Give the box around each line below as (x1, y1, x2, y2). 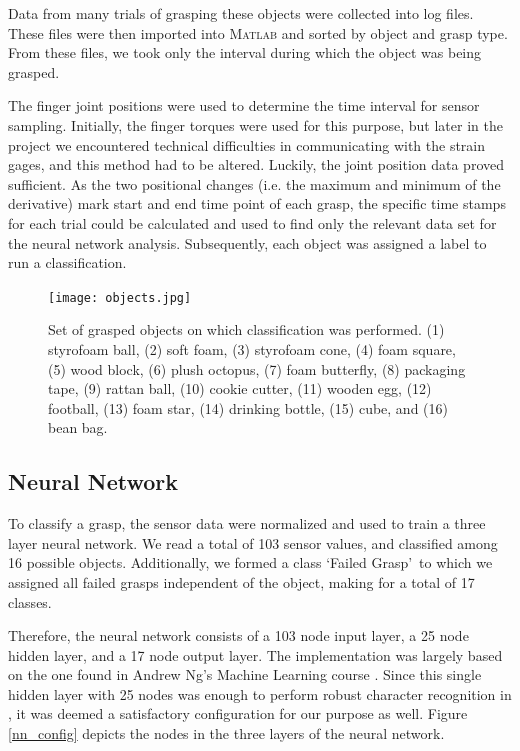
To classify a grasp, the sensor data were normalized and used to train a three (8, 513, 486, 534)
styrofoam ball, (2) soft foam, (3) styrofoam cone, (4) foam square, (48, 338, 456, 359)
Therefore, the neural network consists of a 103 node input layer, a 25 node (8, 625, 469, 646)
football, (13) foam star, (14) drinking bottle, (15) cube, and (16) (48, 397, 448, 418)
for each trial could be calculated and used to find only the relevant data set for (8, 212, 497, 233)
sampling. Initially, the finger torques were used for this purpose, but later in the (8, 114, 503, 135)
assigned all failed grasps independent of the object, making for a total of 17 (8, 571, 475, 592)
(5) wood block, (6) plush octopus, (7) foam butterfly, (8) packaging (48, 358, 466, 379)
